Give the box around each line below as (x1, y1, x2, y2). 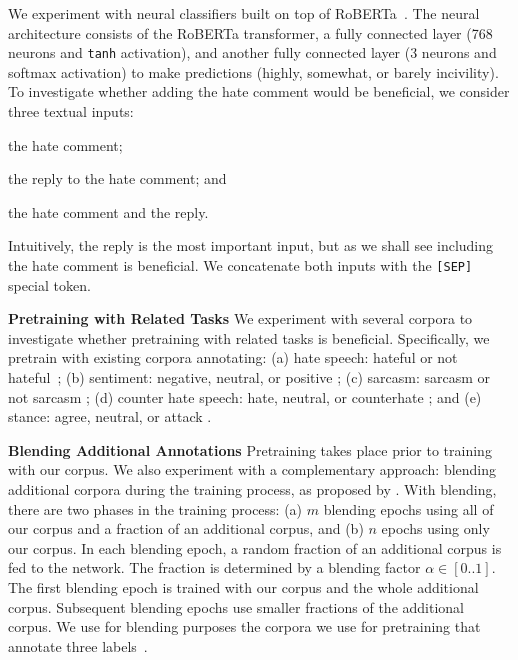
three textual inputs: (8, 101, 134, 122)
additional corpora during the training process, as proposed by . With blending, (8, 479, 497, 499)
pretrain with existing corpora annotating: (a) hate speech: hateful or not (8, 347, 458, 368)
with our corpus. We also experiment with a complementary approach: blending (8, 459, 497, 480)
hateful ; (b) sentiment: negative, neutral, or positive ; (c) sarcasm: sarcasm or (8, 367, 491, 388)
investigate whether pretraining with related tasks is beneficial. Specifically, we (8, 327, 490, 348)
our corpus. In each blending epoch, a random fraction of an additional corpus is (8, 537, 502, 558)
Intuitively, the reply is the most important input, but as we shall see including (8, 235, 494, 256)
